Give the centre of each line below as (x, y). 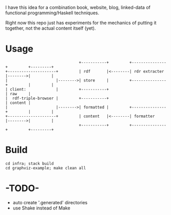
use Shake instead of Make (41, 208)
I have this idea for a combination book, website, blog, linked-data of (78, 7)
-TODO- (22, 188)
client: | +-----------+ (60, 89)
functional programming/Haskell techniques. (52, 13)
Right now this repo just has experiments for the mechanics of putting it (81, 23)
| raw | (18, 94)
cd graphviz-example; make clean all (46, 168)
